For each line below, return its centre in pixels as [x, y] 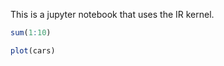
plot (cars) [33, 50]
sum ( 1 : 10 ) [31, 33]
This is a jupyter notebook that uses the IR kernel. [112, 14]
